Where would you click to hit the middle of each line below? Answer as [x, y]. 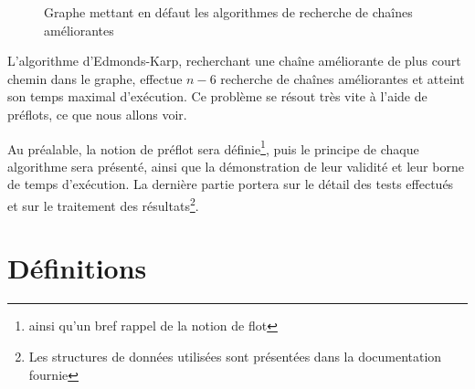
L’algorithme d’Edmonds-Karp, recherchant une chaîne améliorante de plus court [234, 61]
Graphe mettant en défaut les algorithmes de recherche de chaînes [228, 12]
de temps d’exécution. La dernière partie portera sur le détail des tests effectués [231, 184]
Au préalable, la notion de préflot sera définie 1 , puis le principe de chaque [213, 147]
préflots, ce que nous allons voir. [97, 114]
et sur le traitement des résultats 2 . [103, 204]
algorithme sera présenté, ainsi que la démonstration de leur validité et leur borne [236, 166]
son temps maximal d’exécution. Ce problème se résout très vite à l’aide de [217, 96]
